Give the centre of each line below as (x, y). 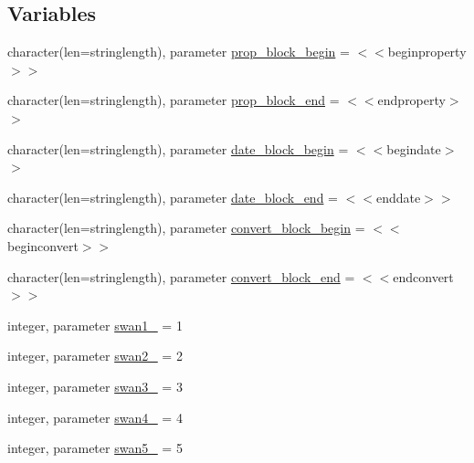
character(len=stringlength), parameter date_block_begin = (178, 148)
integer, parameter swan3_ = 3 (95, 386)
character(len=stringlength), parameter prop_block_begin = (179, 52)
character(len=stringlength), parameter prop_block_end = (174, 100)
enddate (398, 197)
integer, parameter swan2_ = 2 (95, 356)
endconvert (423, 276)
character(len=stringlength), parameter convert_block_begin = (186, 228)
